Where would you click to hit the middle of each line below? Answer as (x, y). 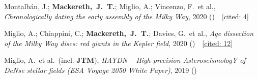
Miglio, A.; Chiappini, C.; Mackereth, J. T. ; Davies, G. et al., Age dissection (129, 33)
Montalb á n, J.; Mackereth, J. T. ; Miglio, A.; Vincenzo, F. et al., (110, 6)
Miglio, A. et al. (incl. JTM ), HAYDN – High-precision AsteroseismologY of (125, 60)
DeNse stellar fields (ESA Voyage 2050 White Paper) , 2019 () (101, 70)
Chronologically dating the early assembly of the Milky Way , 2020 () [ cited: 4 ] (126, 16)
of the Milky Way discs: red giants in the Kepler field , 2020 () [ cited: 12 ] (119, 43)
